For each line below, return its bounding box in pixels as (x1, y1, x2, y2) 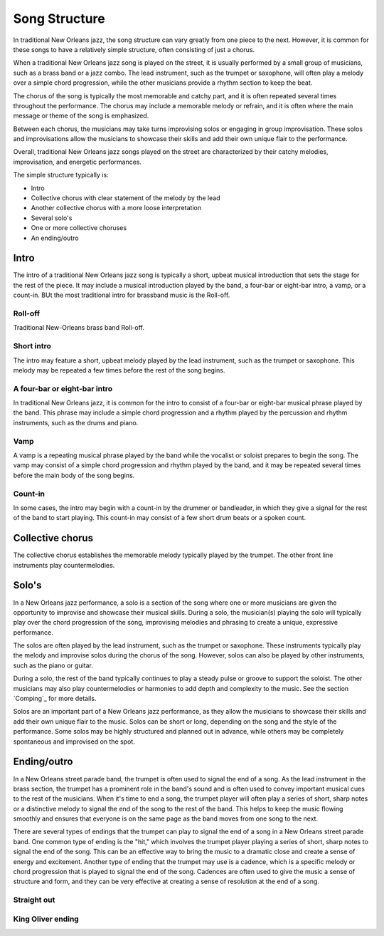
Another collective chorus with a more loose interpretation (31, 204, 202, 212)
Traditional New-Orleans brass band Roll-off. (13, 323, 145, 332)
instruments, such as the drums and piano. (13, 418, 139, 427)
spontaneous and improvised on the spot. (13, 737, 135, 746)
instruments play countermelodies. (13, 561, 115, 569)
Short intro (13, 341, 51, 351)
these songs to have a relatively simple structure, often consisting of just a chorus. (13, 45, 255, 53)
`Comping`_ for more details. (13, 695, 97, 703)
